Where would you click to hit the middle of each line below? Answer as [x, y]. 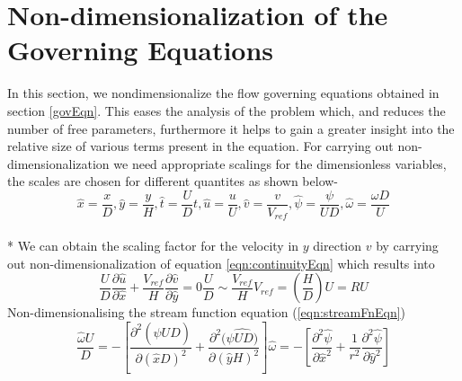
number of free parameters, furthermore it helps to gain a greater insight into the [231, 128]
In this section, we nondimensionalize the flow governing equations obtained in [223, 93]
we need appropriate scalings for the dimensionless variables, [280, 163]
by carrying [407, 245]
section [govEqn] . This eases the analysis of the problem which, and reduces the [227, 110]
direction [338, 245]
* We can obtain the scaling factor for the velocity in [153, 245]
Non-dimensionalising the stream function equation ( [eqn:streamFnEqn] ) [207, 312]
